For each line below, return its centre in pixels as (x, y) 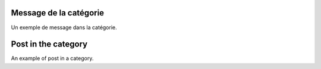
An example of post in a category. (52, 58)
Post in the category (49, 44)
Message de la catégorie (57, 13)
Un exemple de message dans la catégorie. (64, 27)
